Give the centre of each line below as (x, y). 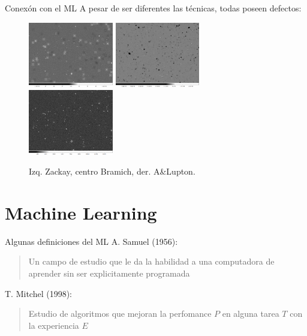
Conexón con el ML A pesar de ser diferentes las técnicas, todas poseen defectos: (153, 8)
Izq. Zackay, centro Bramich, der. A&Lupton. (112, 171)
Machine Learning (81, 212)
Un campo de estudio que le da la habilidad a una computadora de (151, 261)
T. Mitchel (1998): (38, 293)
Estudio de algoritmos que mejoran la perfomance (120, 313)
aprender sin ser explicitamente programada (109, 273)
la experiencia (54, 325)
